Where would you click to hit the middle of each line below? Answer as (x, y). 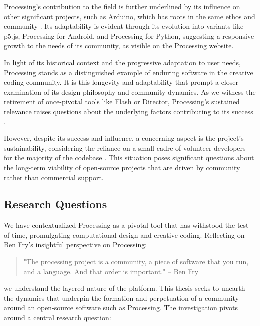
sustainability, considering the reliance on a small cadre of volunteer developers (125, 148)
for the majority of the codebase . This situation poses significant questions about (129, 158)
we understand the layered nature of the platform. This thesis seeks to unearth (125, 288)
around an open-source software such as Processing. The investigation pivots (121, 308)
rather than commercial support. (54, 177)
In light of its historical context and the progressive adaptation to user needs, (122, 62)
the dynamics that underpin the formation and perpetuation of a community (122, 298)
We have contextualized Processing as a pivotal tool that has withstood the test (126, 225)
